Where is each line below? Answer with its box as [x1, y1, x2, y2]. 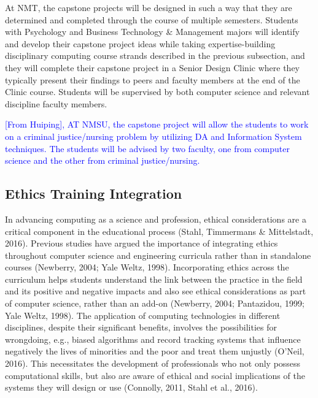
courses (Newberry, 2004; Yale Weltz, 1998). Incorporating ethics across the [5, 261, 289, 274]
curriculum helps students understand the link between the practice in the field [5, 272, 303, 285]
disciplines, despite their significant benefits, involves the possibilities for [5, 321, 277, 334]
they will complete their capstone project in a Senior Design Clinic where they [5, 61, 300, 74]
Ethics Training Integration [5, 184, 182, 203]
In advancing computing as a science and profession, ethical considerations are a [5, 212, 306, 225]
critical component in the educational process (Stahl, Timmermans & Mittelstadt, [5, 224, 314, 237]
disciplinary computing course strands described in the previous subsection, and [5, 49, 305, 62]
